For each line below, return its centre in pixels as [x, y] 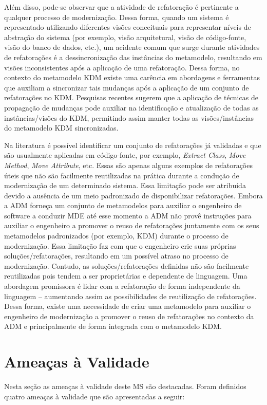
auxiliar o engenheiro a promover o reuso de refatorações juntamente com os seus [132, 225]
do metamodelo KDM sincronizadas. [61, 128]
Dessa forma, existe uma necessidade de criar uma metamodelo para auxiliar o [128, 306]
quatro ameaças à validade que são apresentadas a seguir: [94, 396]
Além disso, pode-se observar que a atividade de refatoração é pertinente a [121, 7]
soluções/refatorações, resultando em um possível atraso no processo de [116, 256]
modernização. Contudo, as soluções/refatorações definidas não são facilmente [127, 265]
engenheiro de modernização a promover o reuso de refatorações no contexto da [129, 316]
